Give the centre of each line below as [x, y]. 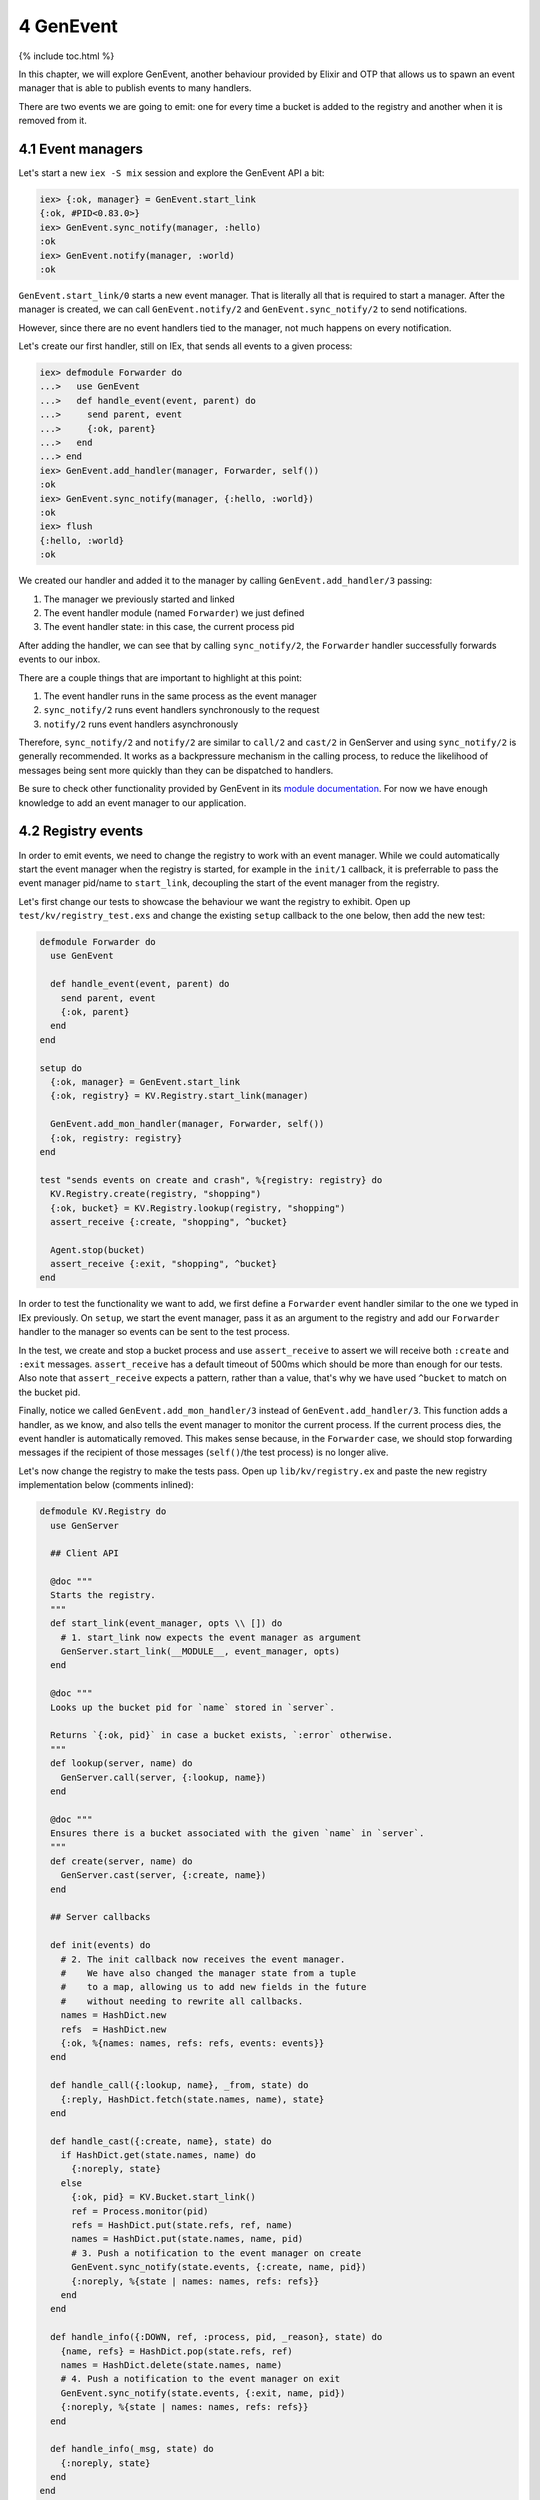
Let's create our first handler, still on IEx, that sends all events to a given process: [185, 346]
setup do [61, 1068]
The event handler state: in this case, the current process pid [169, 627]
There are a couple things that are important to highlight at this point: [160, 677]
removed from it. [52, 121]
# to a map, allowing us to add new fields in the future [213, 1987]
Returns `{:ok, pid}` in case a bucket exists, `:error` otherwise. [222, 1735]
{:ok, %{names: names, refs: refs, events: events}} [192, 2043]
